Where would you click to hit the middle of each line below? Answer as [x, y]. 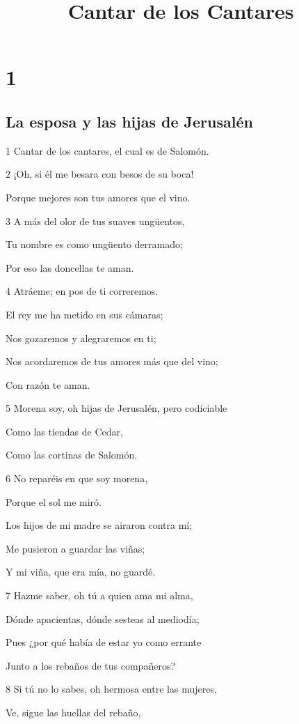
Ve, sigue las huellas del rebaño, [73, 713]
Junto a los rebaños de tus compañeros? [91, 665]
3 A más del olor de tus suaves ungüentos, [95, 221]
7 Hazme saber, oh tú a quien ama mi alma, [99, 595]
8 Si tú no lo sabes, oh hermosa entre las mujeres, [111, 689]
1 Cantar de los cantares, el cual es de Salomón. [107, 150]
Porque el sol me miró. [54, 501]
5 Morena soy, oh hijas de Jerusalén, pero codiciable [116, 408]
